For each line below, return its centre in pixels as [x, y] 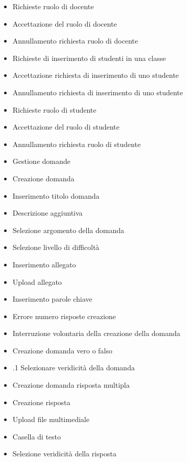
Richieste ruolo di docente [53, 6]
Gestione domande [41, 161]
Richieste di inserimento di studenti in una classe [89, 58]
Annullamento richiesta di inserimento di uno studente [98, 92]
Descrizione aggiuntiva [48, 213]
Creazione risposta [41, 402]
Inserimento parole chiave [52, 299]
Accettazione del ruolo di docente [65, 23]
